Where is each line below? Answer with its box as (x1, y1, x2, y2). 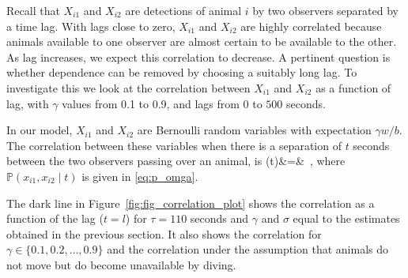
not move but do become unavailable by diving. (6, 256, 236, 272)
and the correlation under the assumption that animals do (107, 241, 388, 257)
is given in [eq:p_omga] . (81, 167, 198, 184)
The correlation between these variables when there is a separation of (6, 137, 342, 153)
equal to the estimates (293, 210, 400, 227)
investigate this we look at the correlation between (6, 79, 251, 96)
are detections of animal (125, 2, 242, 18)
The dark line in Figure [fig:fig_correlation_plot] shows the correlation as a (6, 194, 375, 211)
